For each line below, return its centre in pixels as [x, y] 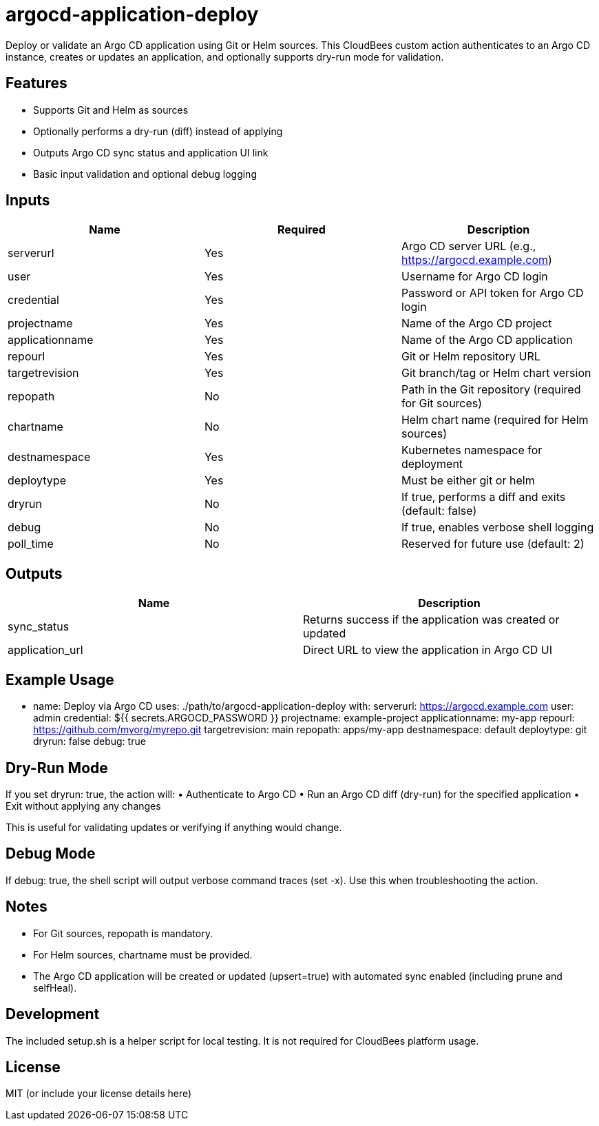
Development [53, 1014]
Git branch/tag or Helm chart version [496, 373]
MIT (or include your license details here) [99, 1094]
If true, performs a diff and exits [483, 497]
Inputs [28, 201]
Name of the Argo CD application [487, 340]
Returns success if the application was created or [431, 620]
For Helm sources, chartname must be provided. [143, 954]
